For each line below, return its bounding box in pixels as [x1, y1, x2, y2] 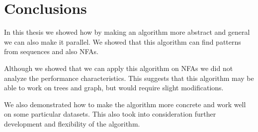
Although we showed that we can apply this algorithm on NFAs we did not [4, 63, 233, 73]
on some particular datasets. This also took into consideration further [4, 109, 216, 119]
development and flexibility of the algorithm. [4, 118, 140, 129]
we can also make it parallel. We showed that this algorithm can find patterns [4, 36, 241, 47]
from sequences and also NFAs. [4, 46, 98, 57]
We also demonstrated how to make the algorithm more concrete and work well [4, 99, 246, 109]
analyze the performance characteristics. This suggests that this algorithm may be [4, 72, 254, 83]
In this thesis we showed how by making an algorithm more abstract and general [4, 27, 250, 37]
